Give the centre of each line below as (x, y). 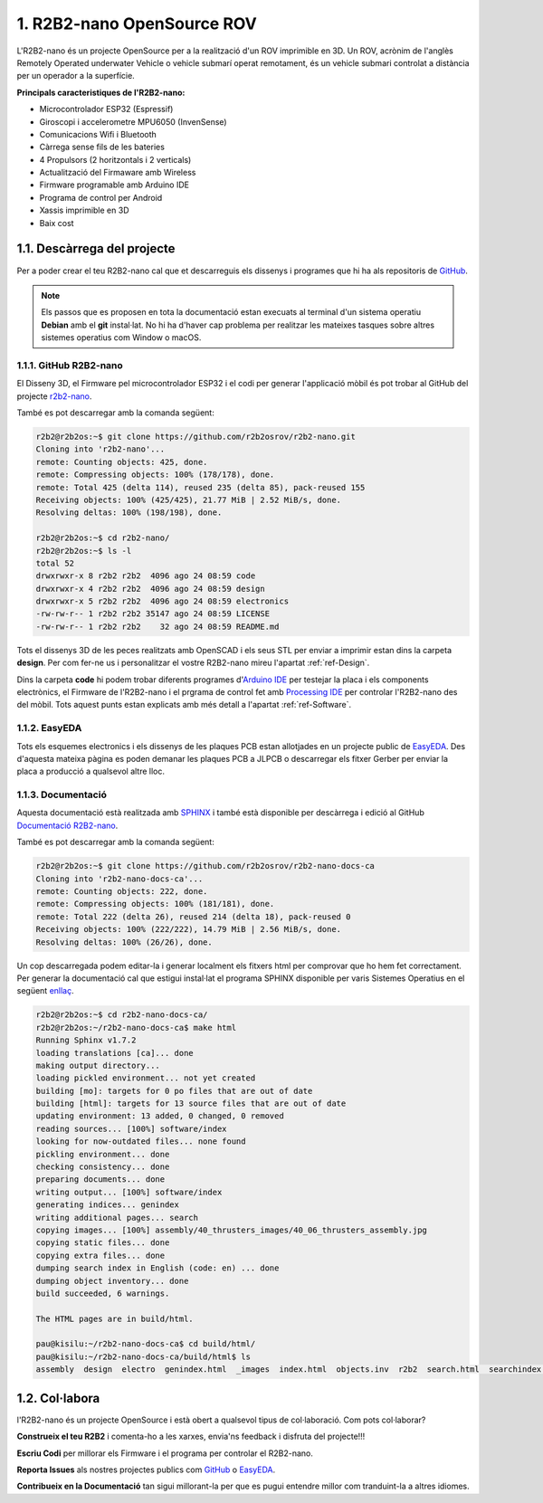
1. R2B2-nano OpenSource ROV (137, 24)
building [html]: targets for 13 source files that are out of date (191, 1103)
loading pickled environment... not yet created (146, 1078)
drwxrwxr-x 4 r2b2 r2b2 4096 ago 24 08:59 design (151, 589)
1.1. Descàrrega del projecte (96, 249)
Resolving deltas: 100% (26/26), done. (124, 942)
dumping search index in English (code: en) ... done (157, 1268)
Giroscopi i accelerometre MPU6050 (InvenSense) (133, 121)
